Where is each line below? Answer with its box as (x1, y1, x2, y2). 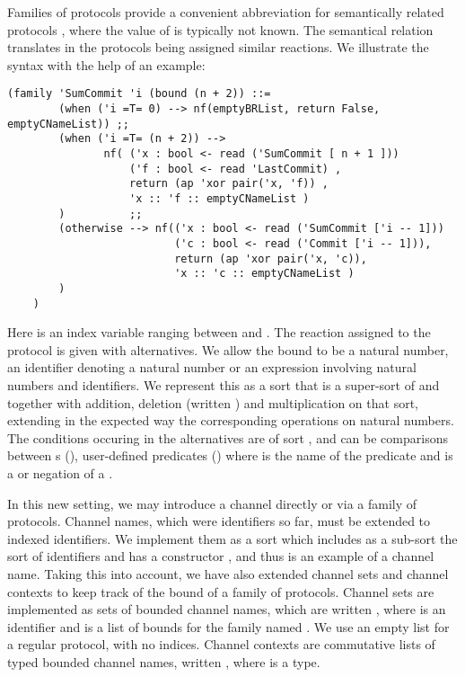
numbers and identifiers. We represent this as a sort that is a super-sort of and (7, 376, 440, 394)
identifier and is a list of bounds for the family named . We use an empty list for (7, 617, 450, 636)
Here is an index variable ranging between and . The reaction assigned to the (7, 323, 431, 342)
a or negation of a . (7, 463, 113, 482)
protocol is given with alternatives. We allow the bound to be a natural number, (7, 340, 449, 359)
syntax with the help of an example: (7, 55, 206, 74)
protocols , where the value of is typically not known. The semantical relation (7, 20, 434, 39)
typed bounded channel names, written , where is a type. (7, 652, 320, 671)
